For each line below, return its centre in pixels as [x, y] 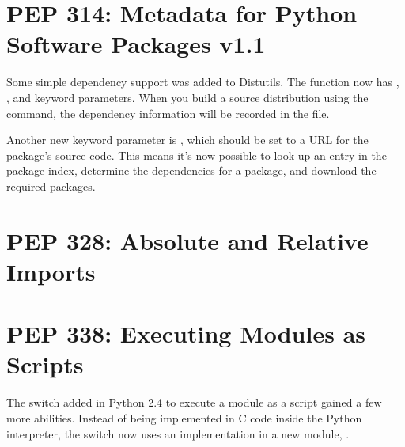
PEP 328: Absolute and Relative [187, 240]
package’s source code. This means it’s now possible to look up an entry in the [197, 155]
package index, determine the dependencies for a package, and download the [191, 170]
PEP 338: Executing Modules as [186, 333]
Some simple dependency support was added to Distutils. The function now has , [203, 82]
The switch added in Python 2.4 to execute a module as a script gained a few [194, 402]
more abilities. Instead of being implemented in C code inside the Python [184, 417]
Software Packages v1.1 [136, 44]
